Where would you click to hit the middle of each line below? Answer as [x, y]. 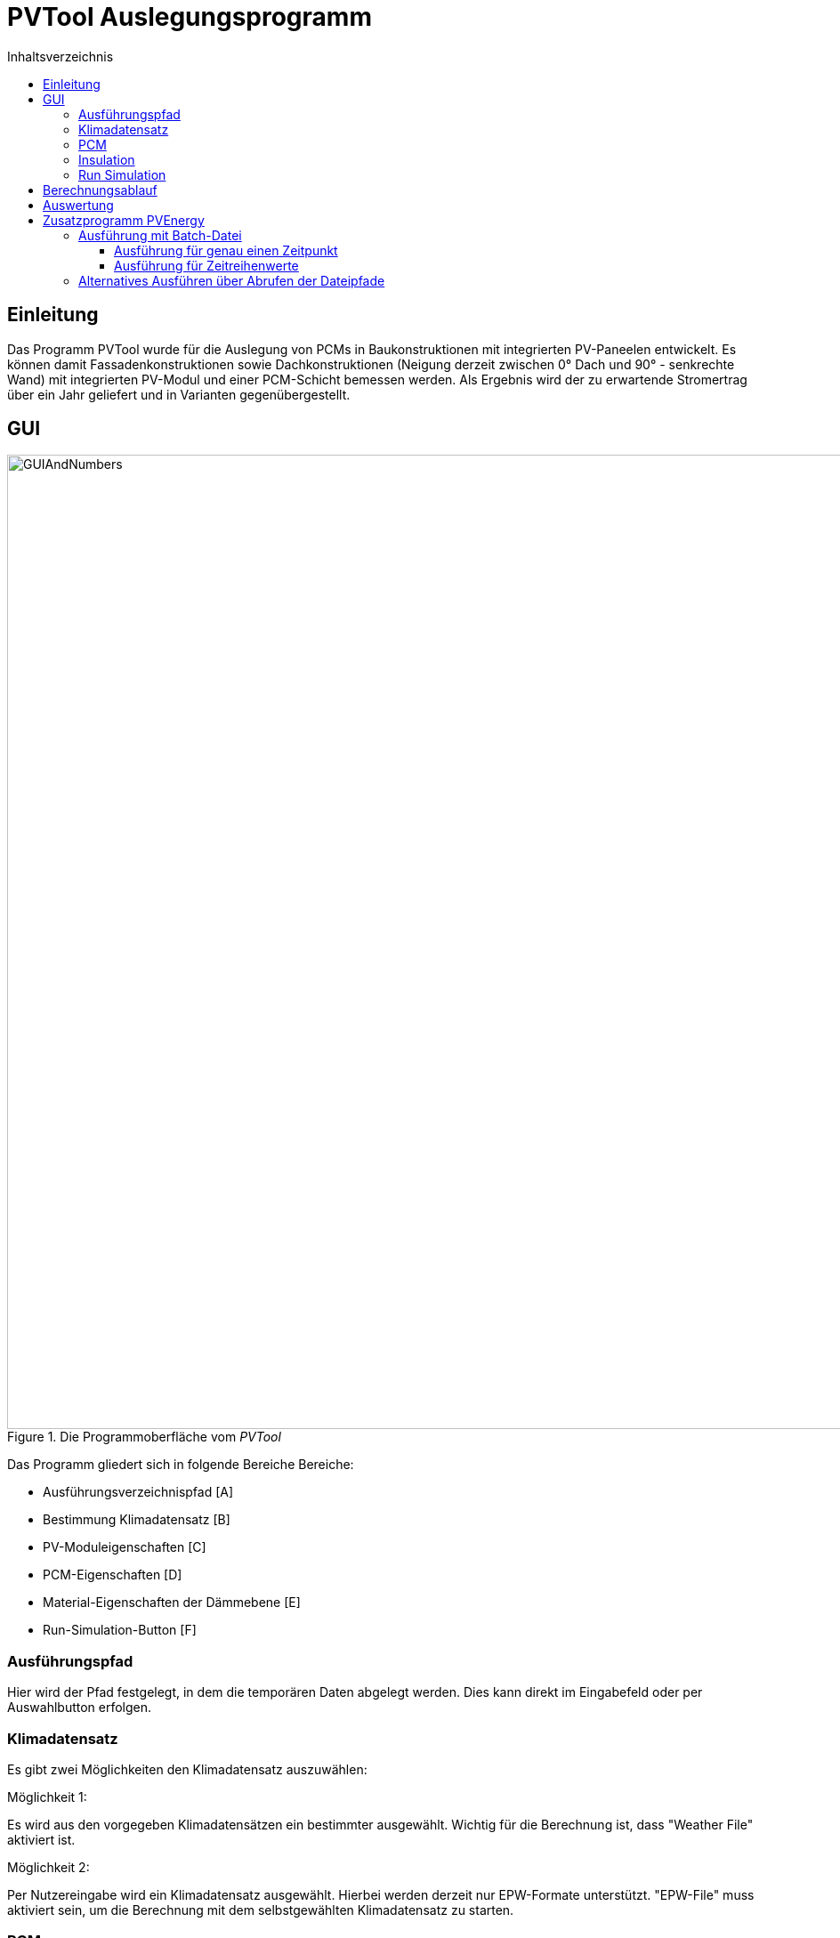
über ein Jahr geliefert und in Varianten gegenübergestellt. [179, 394]
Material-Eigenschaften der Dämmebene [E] [172, 1603]
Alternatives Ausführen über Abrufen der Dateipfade [232, 280]
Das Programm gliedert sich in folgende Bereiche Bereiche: [181, 1465]
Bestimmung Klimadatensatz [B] [137, 1520]
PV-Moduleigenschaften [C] [125, 1547]
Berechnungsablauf [100, 190]
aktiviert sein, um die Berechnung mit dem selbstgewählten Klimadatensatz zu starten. [261, 1910]
